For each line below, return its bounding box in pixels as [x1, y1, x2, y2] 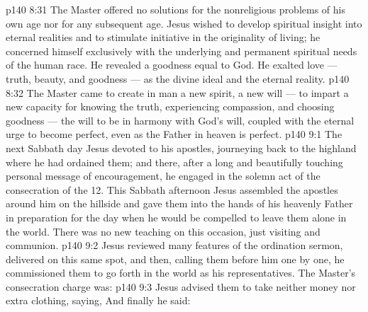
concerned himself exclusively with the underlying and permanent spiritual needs [6, 43, 357, 58]
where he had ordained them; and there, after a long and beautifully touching [6, 154, 343, 169]
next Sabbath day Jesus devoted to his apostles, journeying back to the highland [6, 140, 357, 155]
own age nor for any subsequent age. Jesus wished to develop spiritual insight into [6, 16, 362, 30]
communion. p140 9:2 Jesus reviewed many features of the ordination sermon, [6, 238, 343, 253]
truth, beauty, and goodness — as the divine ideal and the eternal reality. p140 [6, 71, 350, 86]
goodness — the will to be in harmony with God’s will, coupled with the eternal [6, 112, 355, 127]
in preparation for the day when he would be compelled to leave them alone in [6, 209, 347, 224]
